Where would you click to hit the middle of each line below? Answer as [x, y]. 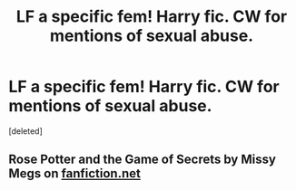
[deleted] [25, 131]
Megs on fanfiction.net [75, 174]
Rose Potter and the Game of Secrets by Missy [142, 160]
